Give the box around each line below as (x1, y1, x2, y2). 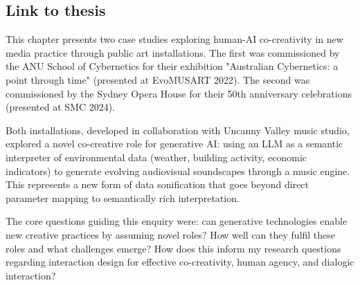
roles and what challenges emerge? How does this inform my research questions (6, 241, 341, 255)
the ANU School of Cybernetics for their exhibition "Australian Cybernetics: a (6, 59, 339, 73)
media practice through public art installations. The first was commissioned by (6, 45, 340, 59)
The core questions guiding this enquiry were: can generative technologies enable (6, 214, 348, 228)
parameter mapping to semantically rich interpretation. (6, 190, 240, 205)
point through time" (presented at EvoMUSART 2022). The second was (6, 72, 310, 86)
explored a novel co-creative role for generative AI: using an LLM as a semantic (6, 136, 343, 151)
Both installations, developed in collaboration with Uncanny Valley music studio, (6, 122, 350, 137)
